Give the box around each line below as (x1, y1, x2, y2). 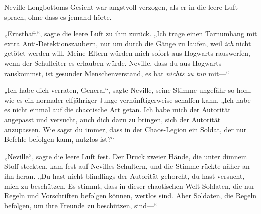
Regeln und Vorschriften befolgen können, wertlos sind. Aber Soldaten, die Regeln (4, 190, 257, 201)
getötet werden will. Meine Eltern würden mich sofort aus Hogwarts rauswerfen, (4, 48, 250, 58)
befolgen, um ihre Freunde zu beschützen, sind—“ (4, 200, 157, 210)
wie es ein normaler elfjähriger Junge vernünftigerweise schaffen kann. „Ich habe (4, 94, 251, 105)
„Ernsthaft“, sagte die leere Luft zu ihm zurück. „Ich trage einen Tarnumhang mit (4, 28, 257, 39)
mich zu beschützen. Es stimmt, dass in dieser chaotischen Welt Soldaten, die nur (4, 180, 255, 191)
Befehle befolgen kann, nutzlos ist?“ (4, 134, 114, 145)
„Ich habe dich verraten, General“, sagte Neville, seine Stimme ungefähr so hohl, (4, 85, 252, 95)
